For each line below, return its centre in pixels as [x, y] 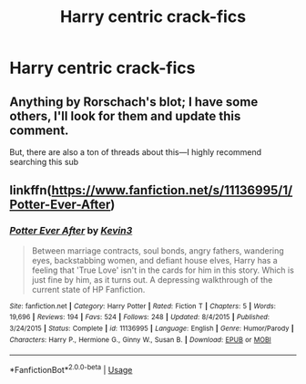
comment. [39, 130]
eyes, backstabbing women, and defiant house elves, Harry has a [154, 260]
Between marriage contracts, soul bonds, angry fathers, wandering [158, 250]
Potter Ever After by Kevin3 [71, 231]
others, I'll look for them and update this [125, 116]
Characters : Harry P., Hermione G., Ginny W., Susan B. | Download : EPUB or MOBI [140, 339]
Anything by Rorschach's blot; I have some [134, 102]
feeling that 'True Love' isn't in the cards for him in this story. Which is [163, 270]
